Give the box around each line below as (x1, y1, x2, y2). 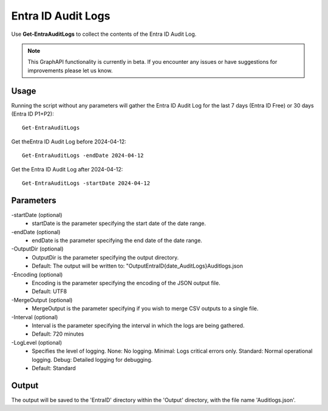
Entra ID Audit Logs (11, 9, 111, 22)
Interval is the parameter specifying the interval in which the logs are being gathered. (32, 322, 245, 329)
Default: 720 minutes (32, 330, 84, 337)
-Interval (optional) (11, 313, 58, 320)
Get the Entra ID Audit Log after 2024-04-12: (11, 165, 123, 173)
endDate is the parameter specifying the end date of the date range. (32, 237, 203, 244)
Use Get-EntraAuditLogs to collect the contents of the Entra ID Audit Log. (11, 30, 197, 38)
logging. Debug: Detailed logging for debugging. (32, 356, 153, 363)
